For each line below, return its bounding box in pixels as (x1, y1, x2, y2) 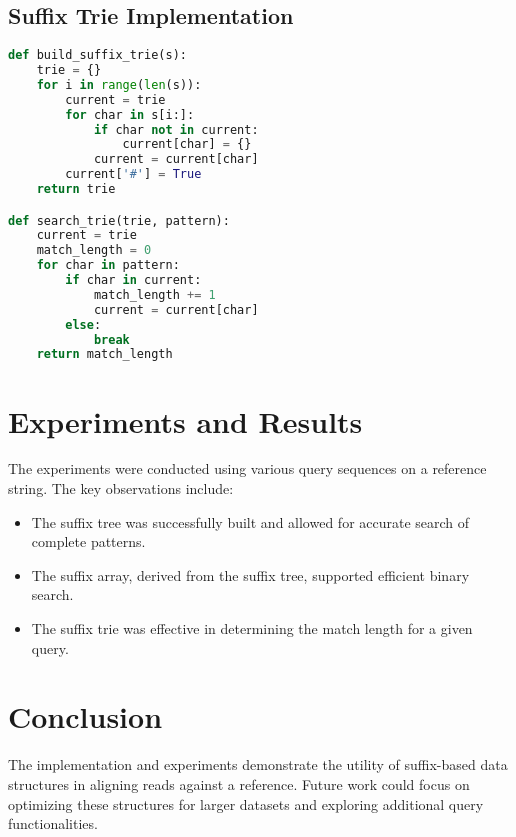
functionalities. (8, 813, 98, 834)
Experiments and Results (8, 400, 363, 441)
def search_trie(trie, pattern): (8, 213, 230, 228)
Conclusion (8, 696, 163, 737)
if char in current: (65, 273, 202, 288)
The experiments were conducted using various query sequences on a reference (8, 458, 487, 479)
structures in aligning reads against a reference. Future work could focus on (8, 773, 470, 794)
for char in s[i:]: (65, 107, 195, 122)
